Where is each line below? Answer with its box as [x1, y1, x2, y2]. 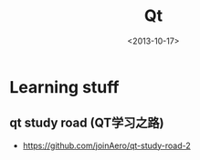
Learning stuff [9, 76, 120, 97]
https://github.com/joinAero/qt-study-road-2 [22, 140, 191, 151]
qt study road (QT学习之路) [9, 115, 164, 131]
